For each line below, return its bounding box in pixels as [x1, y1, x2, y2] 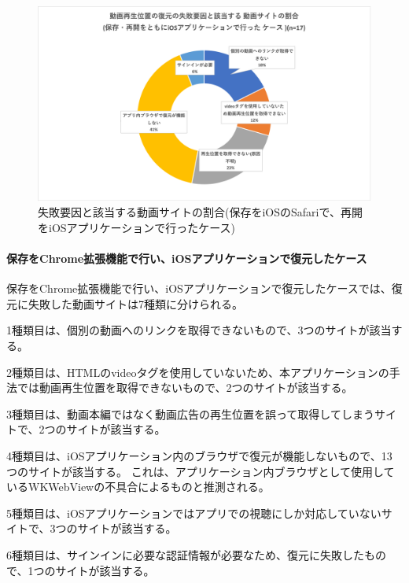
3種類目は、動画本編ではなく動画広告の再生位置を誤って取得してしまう [6, 405, 374, 422]
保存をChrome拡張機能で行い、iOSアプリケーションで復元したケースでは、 [6, 280, 392, 297]
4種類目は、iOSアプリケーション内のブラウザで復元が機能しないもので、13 [6, 447, 392, 463]
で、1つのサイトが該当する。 [6, 562, 155, 578]
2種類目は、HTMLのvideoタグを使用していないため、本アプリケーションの [6, 363, 389, 380]
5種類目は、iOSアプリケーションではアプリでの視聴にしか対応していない [6, 504, 381, 521]
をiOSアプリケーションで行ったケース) [38, 219, 236, 235]
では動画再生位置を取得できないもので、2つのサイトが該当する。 [17, 379, 353, 396]
